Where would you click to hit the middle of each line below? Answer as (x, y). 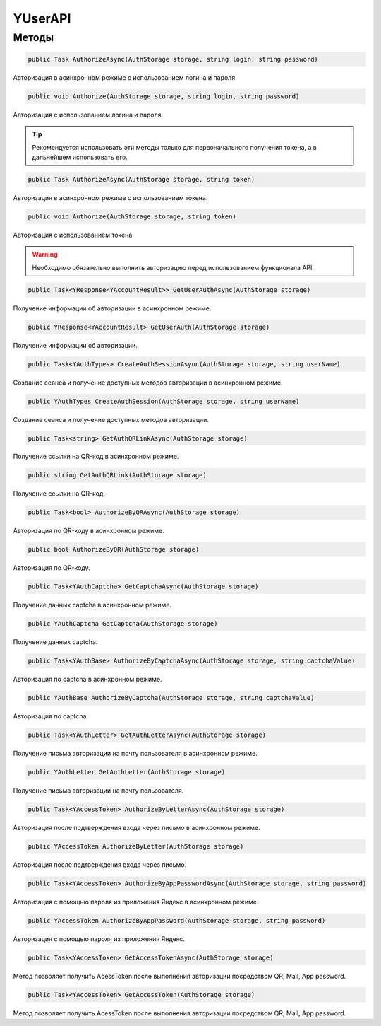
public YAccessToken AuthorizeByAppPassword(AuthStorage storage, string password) (177, 921)
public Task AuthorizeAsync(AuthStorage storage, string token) (141, 179)
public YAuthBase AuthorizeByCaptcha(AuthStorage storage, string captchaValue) (171, 698)
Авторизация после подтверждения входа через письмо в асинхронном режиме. (137, 828)
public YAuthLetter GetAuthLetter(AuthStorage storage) (127, 772)
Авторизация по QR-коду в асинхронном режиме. (89, 531)
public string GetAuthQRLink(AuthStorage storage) (117, 475)
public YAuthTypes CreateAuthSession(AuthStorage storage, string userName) (164, 401)
